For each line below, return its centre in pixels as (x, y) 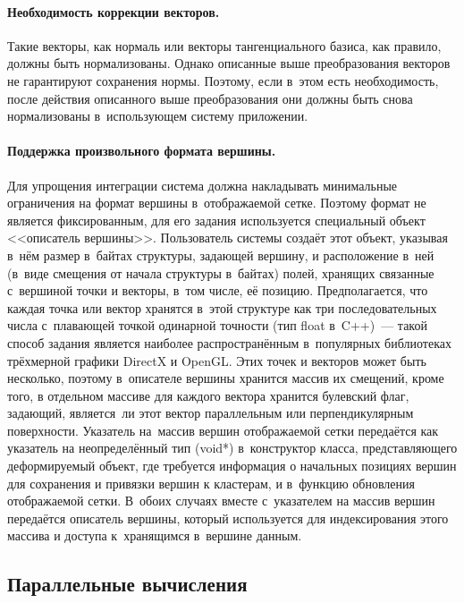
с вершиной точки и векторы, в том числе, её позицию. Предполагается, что (218, 290)
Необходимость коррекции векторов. (114, 11)
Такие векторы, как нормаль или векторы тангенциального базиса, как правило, (224, 45)
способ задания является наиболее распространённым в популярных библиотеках (229, 342)
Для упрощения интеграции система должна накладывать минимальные (202, 185)
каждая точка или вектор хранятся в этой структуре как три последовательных (222, 307)
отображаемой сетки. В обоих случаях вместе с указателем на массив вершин (221, 501)
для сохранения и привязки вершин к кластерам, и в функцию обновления (211, 483)
